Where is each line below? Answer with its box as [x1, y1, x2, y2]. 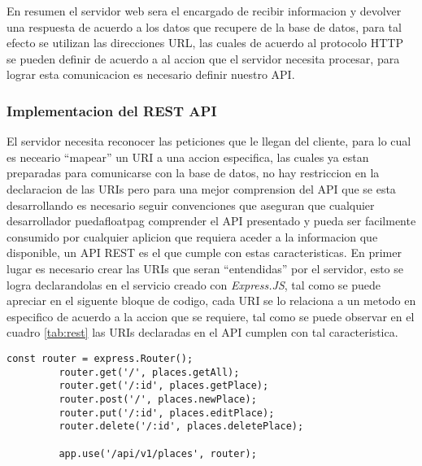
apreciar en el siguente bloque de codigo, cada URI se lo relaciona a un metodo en [7, 292, 416, 309]
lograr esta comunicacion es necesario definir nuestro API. [7, 66, 295, 83]
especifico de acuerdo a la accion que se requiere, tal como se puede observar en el [7, 307, 415, 324]
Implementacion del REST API [7, 100, 217, 120]
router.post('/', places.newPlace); [59, 393, 257, 405]
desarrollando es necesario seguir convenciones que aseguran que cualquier [7, 196, 375, 213]
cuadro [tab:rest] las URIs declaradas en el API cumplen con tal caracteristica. [7, 324, 398, 341]
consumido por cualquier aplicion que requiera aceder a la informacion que [7, 228, 378, 245]
